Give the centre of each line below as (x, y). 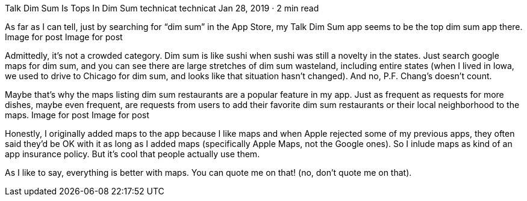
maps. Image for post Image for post (77, 115)
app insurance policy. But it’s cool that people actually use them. (133, 154)
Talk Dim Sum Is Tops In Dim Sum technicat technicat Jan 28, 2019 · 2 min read (162, 8)
